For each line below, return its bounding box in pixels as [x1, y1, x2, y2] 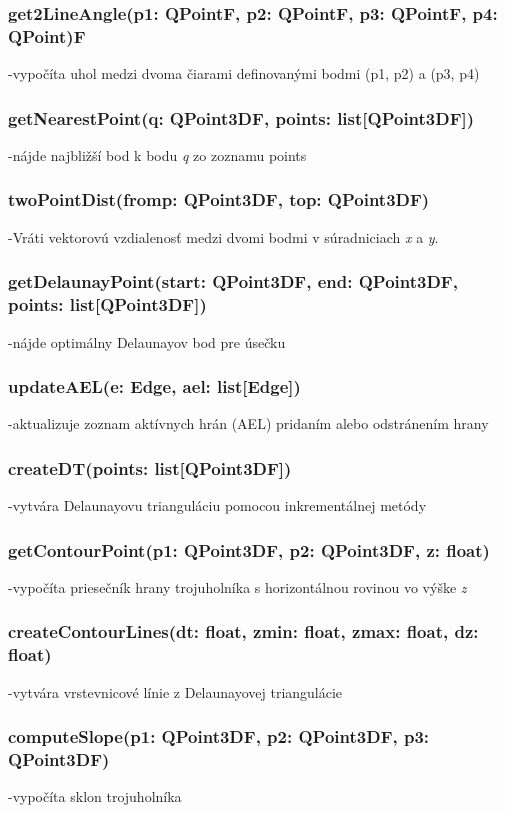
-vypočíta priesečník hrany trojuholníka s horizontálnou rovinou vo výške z [8, 576, 467, 597]
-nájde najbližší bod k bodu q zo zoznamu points [8, 144, 307, 165]
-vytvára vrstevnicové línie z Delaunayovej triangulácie [8, 681, 343, 702]
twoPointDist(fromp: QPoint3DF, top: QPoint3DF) [8, 187, 430, 212]
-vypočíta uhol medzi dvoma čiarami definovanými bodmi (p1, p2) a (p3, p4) [8, 63, 480, 84]
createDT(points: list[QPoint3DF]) [8, 455, 292, 480]
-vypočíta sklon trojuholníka [8, 786, 182, 807]
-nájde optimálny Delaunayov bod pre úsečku [8, 331, 286, 352]
